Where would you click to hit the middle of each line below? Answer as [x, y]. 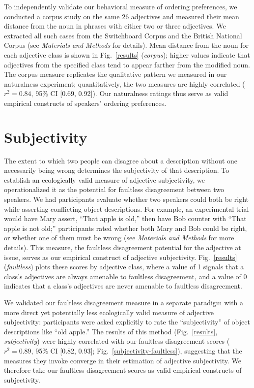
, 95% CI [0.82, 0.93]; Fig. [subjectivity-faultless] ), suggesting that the [137, 350]
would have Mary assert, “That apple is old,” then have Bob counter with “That [125, 218]
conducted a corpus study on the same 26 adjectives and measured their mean [122, 16]
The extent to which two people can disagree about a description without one [121, 160]
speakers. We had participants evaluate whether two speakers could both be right [126, 199]
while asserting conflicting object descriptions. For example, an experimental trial [127, 209]
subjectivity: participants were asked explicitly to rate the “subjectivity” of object [127, 322]
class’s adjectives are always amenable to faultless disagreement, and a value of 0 [126, 276]
